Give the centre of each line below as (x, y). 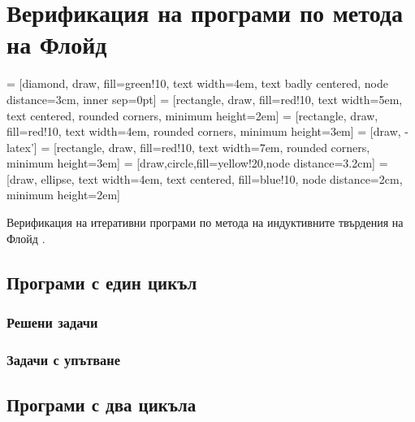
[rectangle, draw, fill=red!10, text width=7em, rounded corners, (212, 147)
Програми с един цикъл (102, 282)
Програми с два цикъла (102, 405)
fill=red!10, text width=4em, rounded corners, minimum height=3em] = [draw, (204, 131)
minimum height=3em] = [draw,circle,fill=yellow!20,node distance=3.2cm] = (197, 163)
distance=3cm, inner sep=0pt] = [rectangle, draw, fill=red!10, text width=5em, (205, 99)
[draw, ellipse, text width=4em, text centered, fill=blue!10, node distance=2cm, (205, 178)
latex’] (22, 147)
